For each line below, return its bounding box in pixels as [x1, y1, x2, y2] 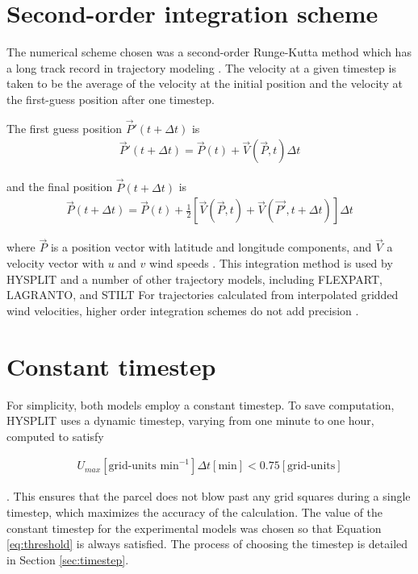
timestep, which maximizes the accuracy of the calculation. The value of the [6, 503, 383, 520]
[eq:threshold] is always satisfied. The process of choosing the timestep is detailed [6, 535, 408, 552]
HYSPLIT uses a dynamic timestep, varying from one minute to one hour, [6, 412, 374, 429]
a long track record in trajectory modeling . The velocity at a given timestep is [6, 59, 396, 76]
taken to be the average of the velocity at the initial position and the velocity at [6, 75, 403, 92]
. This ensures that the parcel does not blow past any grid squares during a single [6, 488, 411, 505]
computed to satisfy [6, 427, 104, 444]
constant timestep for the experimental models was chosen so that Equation [6, 519, 382, 536]
